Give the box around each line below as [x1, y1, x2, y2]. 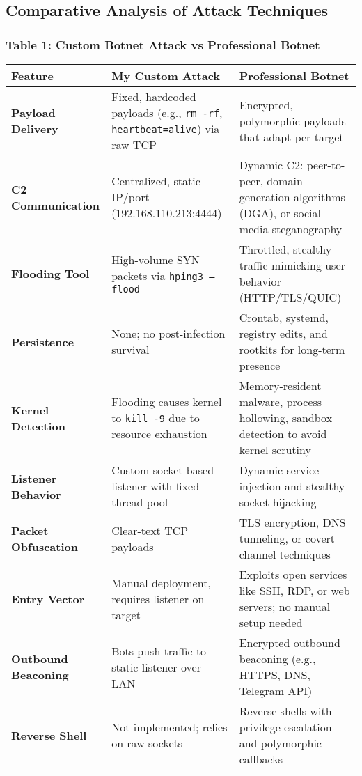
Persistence [11, 333, 74, 350]
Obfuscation [11, 538, 78, 554]
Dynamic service [239, 462, 320, 478]
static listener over [111, 658, 201, 675]
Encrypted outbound [239, 635, 340, 651]
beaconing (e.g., [239, 651, 316, 667]
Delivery [11, 121, 58, 137]
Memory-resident [239, 378, 322, 394]
